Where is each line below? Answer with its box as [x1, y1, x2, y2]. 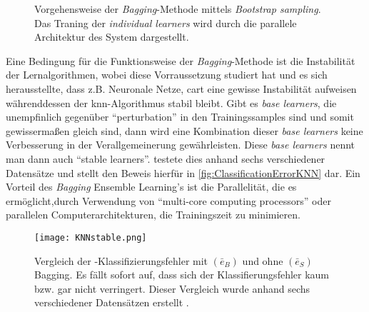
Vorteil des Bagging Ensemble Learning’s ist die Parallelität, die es [6, 179, 297, 194]
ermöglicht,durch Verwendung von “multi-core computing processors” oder [6, 193, 331, 208]
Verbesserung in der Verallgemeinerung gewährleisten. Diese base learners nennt [6, 137, 355, 152]
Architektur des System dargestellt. [34, 29, 189, 44]
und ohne [242, 253, 283, 268]
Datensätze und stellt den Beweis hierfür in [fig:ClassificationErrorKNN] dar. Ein [6, 165, 360, 180]
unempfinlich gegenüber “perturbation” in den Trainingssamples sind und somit [6, 109, 354, 124]
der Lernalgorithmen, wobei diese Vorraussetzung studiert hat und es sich [6, 67, 328, 82]
